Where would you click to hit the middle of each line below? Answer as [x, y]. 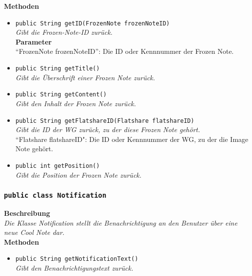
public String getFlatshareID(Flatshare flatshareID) [105, 121]
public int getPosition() [57, 166]
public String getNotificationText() [77, 259]
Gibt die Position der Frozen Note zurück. [79, 174]
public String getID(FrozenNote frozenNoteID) [92, 23]
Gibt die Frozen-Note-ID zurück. [64, 32]
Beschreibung [27, 213]
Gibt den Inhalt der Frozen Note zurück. [76, 103]
